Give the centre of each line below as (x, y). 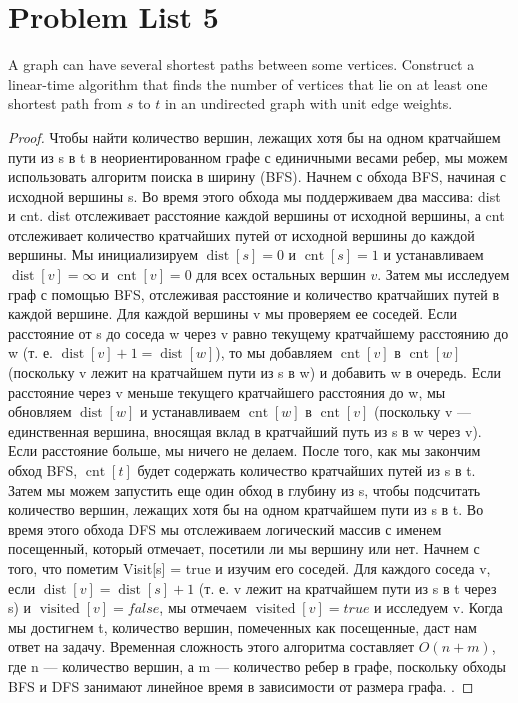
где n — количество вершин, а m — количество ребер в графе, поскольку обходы (257, 665)
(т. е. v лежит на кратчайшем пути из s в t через (347, 587)
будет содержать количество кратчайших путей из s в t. (306, 470)
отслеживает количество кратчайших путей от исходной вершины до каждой (241, 234)
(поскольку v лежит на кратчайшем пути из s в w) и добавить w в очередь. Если (254, 372)
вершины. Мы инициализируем (103, 254)
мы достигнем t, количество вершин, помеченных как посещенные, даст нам (242, 626)
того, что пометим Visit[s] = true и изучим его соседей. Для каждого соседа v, (249, 567)
